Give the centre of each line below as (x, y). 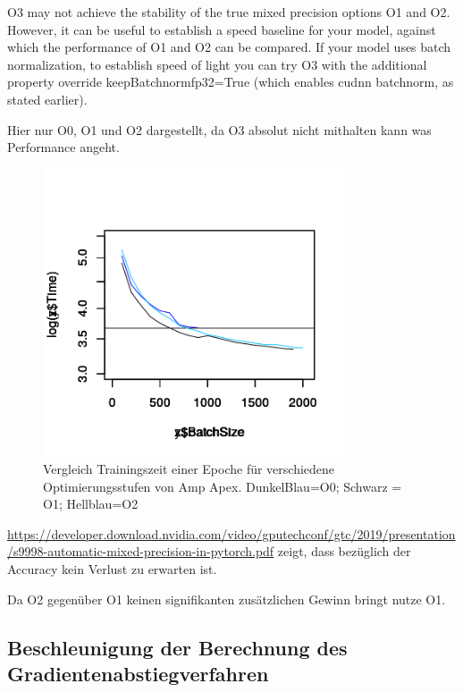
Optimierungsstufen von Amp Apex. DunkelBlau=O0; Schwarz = (223, 486)
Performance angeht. (63, 147)
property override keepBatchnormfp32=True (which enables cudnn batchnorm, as (231, 82)
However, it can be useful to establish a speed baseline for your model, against (222, 29)
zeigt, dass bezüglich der (344, 551)
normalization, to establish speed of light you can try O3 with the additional (217, 64)
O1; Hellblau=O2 (91, 504)
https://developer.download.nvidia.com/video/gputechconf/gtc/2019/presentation (231, 533)
